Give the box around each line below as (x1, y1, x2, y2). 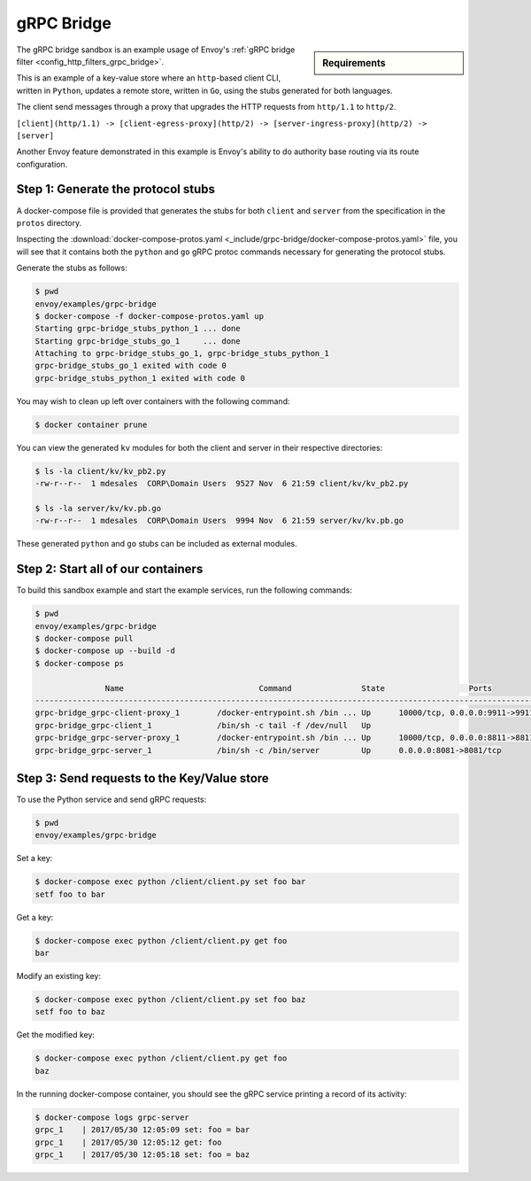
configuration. (16, 159, 68, 169)
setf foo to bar (35, 889, 106, 899)
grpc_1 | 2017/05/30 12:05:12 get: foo (35, 1137, 222, 1147)
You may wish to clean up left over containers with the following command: (16, 395, 290, 407)
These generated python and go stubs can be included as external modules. (16, 539, 297, 549)
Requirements (322, 57, 386, 69)
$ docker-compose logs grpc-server (35, 1112, 189, 1123)
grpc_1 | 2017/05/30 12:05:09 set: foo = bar (35, 1125, 250, 1135)
